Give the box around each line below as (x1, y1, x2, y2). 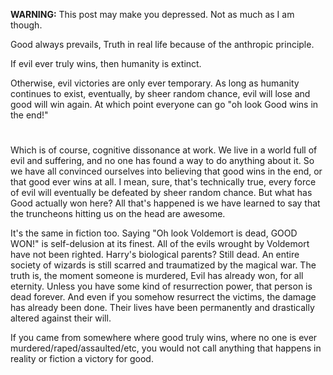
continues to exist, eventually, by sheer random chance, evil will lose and (10, 88, 311, 99)
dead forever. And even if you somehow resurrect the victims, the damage (10, 291, 317, 303)
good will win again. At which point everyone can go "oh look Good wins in (10, 99, 319, 110)
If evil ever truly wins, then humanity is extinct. (10, 58, 202, 69)
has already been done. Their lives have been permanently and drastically (10, 302, 315, 314)
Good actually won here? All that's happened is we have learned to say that (10, 197, 321, 209)
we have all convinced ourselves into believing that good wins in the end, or (10, 165, 323, 178)
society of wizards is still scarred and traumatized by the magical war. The (10, 259, 317, 271)
